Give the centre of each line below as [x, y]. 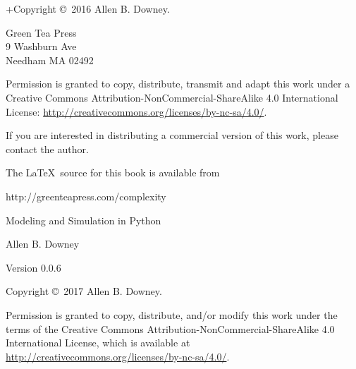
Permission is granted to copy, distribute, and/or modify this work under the [172, 314]
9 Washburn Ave [41, 46]
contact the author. [47, 149]
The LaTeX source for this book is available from [113, 173]
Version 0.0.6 [33, 267]
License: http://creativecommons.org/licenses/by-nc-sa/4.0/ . [136, 111]
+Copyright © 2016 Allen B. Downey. [88, 8]
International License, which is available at [98, 343]
